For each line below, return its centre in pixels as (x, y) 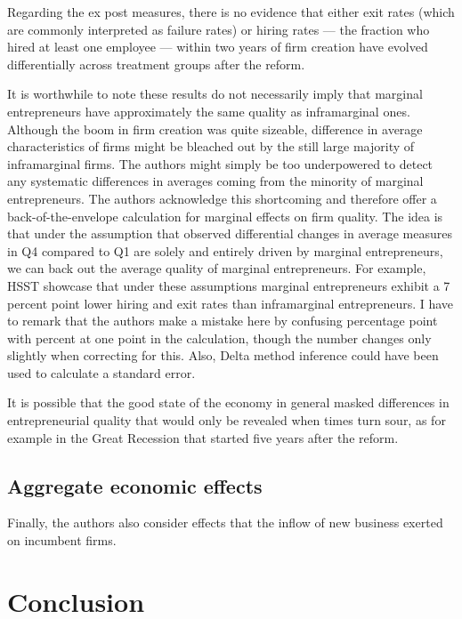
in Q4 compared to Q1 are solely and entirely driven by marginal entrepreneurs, (225, 250)
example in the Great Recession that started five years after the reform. (203, 437)
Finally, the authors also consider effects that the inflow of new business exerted (225, 523)
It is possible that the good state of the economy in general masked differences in (228, 402)
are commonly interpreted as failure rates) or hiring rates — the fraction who (219, 29)
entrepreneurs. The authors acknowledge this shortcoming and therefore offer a (222, 198)
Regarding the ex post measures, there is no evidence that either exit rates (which (231, 12)
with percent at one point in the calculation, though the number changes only (219, 338)
